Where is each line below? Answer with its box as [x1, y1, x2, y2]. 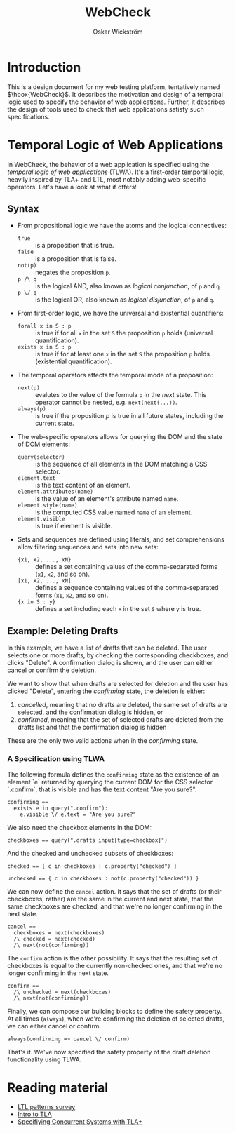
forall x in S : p [17, 323, 72, 330]
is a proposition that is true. [34, 241, 114, 250]
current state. [34, 419, 75, 428]
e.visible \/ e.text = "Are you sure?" [20, 811, 137, 818]
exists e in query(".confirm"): [13, 805, 109, 812]
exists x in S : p [17, 344, 72, 351]
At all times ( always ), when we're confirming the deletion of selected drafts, [7, 1014, 224, 1023]
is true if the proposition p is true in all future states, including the [34, 412, 224, 420]
